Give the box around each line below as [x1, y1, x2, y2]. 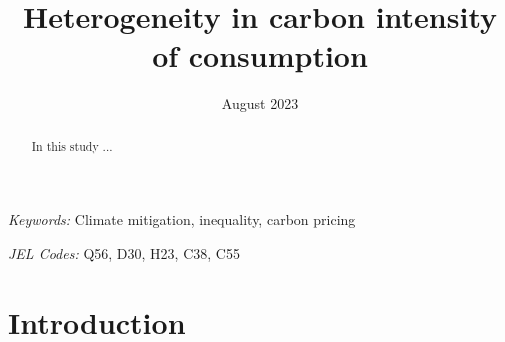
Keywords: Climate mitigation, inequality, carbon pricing [8, 209, 356, 230]
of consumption [152, 35, 368, 76]
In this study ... [31, 137, 113, 154]
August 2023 [221, 93, 299, 114]
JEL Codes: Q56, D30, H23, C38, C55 [8, 242, 240, 263]
